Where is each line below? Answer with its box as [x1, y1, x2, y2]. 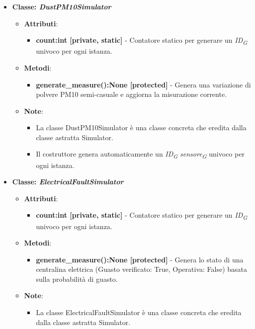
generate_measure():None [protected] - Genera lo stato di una [36, 254, 244, 264]
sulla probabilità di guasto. [36, 273, 118, 284]
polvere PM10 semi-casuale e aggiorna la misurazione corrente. [36, 89, 227, 99]
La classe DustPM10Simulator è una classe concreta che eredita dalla [36, 122, 247, 133]
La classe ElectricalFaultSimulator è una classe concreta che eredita [36, 307, 242, 318]
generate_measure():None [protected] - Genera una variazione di [36, 79, 251, 89]
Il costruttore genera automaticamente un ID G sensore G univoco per [36, 149, 245, 161]
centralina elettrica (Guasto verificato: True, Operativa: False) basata [36, 264, 248, 274]
